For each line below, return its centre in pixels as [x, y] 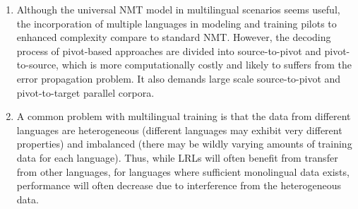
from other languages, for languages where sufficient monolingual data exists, [183, 171]
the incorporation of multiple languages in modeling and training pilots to [177, 23]
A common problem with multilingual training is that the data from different [184, 116]
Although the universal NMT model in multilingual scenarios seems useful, [178, 9]
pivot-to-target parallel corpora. [85, 92]
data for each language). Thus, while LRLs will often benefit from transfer [177, 157]
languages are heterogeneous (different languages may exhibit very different [179, 130]
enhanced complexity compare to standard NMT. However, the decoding [174, 37]
